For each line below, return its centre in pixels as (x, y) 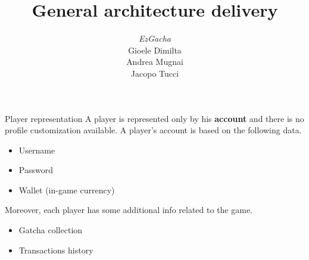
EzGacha (155, 38)
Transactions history (56, 250)
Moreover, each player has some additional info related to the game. (129, 210)
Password (36, 170)
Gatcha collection (51, 230)
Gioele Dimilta (155, 50)
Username (37, 150)
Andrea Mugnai (155, 62)
